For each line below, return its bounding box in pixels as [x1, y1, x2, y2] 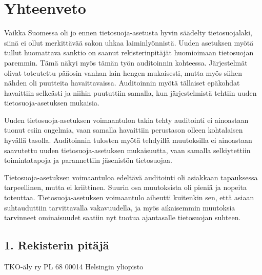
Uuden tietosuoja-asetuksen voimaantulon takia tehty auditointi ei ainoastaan [4, 114, 249, 125]
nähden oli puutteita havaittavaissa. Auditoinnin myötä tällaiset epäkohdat [4, 77, 240, 88]
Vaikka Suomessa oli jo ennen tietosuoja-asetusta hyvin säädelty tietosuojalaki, [4, 27, 252, 38]
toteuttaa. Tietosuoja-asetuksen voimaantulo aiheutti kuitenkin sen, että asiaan [4, 192, 254, 203]
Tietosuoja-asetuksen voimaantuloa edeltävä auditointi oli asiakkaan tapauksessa [4, 172, 258, 182]
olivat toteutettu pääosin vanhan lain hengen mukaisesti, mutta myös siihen [4, 67, 242, 78]
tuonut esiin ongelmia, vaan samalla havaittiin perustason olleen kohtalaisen [4, 124, 243, 135]
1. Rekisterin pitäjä [4, 237, 109, 253]
